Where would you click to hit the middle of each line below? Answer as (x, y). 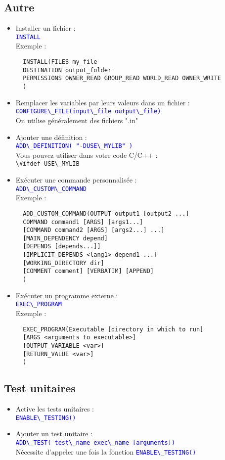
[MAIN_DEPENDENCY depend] (65, 238)
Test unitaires (40, 388)
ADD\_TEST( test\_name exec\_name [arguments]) (95, 442)
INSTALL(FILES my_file (60, 62)
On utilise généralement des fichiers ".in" (77, 120)
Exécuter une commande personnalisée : (76, 180)
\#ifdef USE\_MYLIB (47, 164)
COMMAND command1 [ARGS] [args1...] (83, 222)
